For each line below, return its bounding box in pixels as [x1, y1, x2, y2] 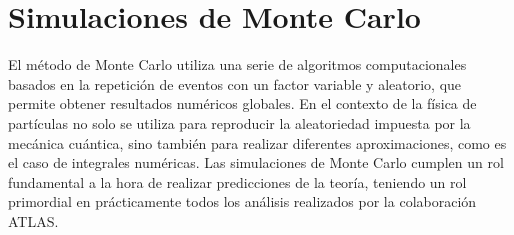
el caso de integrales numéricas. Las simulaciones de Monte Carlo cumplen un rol [8, 152, 504, 173]
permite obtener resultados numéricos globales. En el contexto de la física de [8, 93, 477, 114]
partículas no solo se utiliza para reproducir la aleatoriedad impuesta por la [8, 112, 471, 133]
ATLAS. [8, 210, 59, 231]
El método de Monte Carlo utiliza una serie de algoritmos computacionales [8, 54, 467, 75]
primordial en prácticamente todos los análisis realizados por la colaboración [8, 191, 477, 212]
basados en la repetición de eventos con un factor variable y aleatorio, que [8, 73, 462, 94]
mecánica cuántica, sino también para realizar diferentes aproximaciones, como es [8, 132, 507, 153]
